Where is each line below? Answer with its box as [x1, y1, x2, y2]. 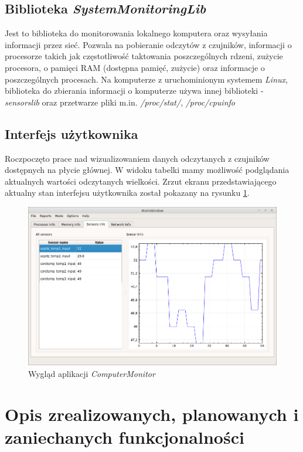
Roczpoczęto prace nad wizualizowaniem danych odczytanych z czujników [5, 152, 270, 164]
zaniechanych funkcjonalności [5, 424, 244, 448]
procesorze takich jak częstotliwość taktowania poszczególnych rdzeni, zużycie [5, 50, 283, 62]
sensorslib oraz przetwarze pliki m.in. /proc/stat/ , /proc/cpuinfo [5, 96, 235, 108]
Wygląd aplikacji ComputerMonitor [28, 367, 155, 379]
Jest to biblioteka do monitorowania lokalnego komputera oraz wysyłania [5, 27, 268, 39]
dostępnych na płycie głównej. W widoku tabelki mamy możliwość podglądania [5, 164, 290, 176]
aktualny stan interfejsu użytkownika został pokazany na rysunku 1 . [5, 186, 250, 199]
